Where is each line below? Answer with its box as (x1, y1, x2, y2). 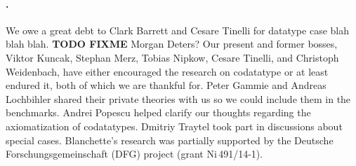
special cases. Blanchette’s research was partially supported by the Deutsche (6, 132, 334, 147)
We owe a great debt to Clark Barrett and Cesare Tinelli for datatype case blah (6, 22, 349, 37)
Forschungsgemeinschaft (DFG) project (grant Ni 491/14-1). (6, 146, 263, 161)
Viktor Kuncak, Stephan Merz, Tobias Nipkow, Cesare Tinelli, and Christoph (6, 50, 339, 64)
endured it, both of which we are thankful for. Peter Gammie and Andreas (6, 78, 327, 92)
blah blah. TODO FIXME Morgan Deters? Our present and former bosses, (6, 36, 338, 51)
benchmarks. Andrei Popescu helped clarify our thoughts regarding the (6, 105, 311, 120)
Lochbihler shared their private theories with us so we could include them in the (6, 91, 351, 106)
